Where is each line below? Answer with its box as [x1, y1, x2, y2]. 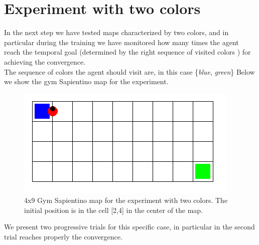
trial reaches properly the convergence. [4, 231, 122, 242]
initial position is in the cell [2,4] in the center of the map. [24, 204, 203, 215]
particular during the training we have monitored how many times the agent [4, 37, 239, 47]
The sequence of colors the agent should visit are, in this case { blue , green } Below [4, 66, 255, 77]
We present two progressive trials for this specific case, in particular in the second [4, 221, 255, 232]
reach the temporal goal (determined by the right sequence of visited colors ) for [4, 47, 251, 57]
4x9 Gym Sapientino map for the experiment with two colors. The [24, 195, 228, 205]
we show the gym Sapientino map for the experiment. [4, 76, 169, 87]
